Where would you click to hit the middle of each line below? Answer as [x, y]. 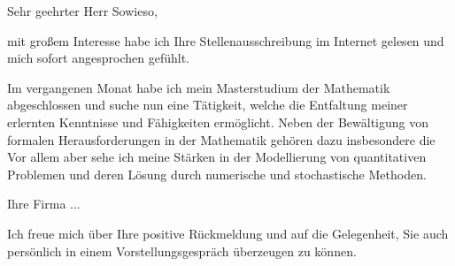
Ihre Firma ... [44, 204]
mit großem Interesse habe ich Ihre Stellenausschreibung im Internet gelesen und [226, 40]
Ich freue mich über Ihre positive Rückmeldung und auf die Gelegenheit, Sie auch [228, 233]
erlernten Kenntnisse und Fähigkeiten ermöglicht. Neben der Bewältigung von [218, 122]
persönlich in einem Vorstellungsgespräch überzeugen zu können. [182, 251]
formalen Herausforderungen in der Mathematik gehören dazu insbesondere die [221, 139]
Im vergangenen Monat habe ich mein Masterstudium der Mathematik [199, 87]
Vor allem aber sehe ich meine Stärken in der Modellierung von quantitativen [217, 157]
